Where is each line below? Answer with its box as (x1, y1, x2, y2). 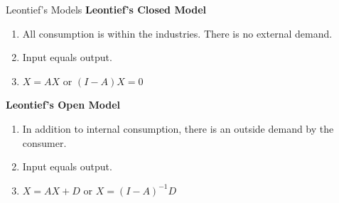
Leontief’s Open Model (6, 97, 121, 112)
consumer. (22, 135, 67, 150)
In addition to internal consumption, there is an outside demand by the (22, 121, 334, 136)
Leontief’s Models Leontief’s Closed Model (6, 2, 206, 16)
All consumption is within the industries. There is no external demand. (22, 26, 333, 40)
